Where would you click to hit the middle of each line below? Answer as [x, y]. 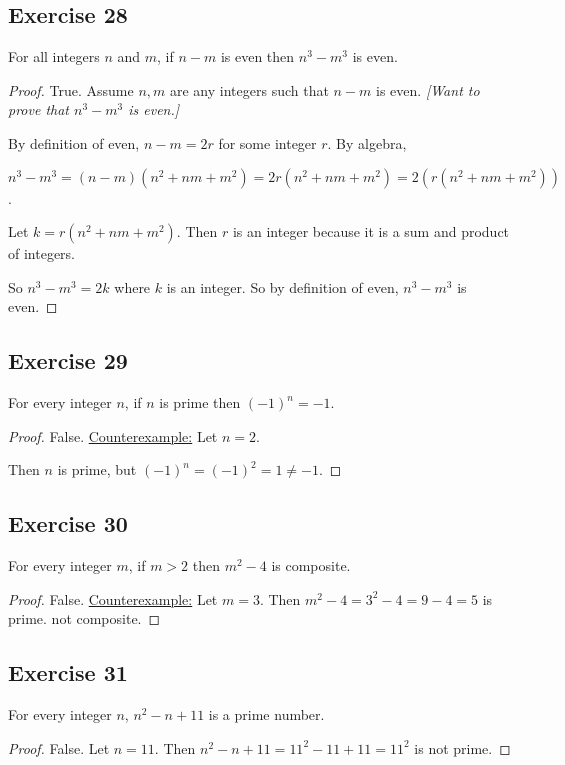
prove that [38, 109]
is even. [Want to [428, 89]
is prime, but [97, 469]
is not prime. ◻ [462, 747]
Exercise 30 [68, 523]
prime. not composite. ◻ [84, 618]
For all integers [54, 56]
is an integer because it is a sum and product [371, 231]
